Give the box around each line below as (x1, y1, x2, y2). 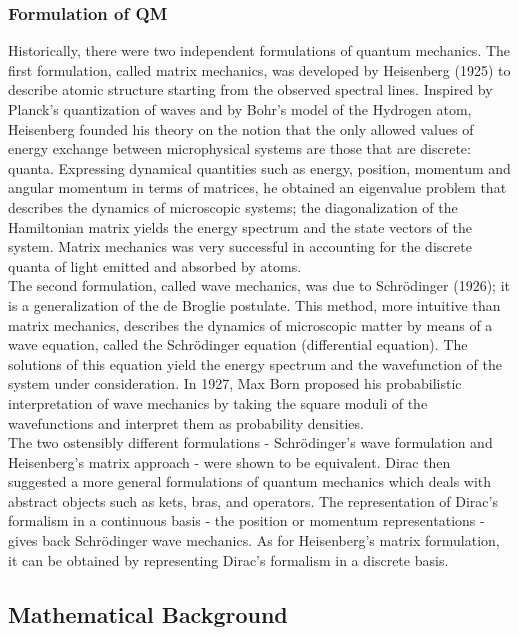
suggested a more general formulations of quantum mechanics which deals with (8, 471, 492, 492)
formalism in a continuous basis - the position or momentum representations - (8, 510, 485, 531)
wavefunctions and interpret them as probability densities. (8, 412, 364, 433)
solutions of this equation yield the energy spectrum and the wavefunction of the (8, 353, 502, 374)
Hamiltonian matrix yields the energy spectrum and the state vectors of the (8, 216, 473, 237)
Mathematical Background (8, 598, 288, 629)
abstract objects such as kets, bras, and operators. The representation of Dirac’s (8, 490, 498, 511)
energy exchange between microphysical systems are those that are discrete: (8, 138, 471, 159)
